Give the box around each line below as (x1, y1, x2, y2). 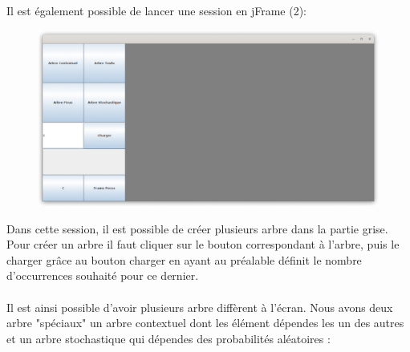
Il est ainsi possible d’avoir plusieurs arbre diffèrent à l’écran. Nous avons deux (6, 298, 393, 315)
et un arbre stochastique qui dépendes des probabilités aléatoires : (6, 330, 331, 346)
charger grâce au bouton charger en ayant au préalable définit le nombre (6, 251, 362, 268)
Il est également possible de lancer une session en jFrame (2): (6, 2, 307, 18)
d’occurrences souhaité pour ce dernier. (6, 267, 199, 284)
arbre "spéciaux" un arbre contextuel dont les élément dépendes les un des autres (6, 314, 404, 331)
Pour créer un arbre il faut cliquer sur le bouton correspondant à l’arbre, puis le (6, 236, 400, 253)
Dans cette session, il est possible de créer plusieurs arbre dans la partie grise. (6, 220, 388, 237)
